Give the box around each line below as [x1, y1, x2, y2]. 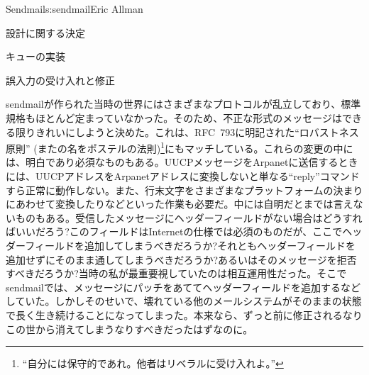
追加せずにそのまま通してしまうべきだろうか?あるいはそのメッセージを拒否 [6, 252, 357, 267]
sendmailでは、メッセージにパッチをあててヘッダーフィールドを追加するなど [6, 279, 361, 294]
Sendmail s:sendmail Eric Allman [6, 1, 143, 16]
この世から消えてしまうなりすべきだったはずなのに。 [6, 321, 253, 336]
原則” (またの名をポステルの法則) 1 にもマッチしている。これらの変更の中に [6, 139, 353, 155]
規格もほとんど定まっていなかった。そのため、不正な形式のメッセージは [6, 110, 343, 125]
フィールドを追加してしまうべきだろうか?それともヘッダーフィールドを [25, 237, 356, 252]
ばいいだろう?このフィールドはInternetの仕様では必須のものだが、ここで [6, 224, 343, 239]
